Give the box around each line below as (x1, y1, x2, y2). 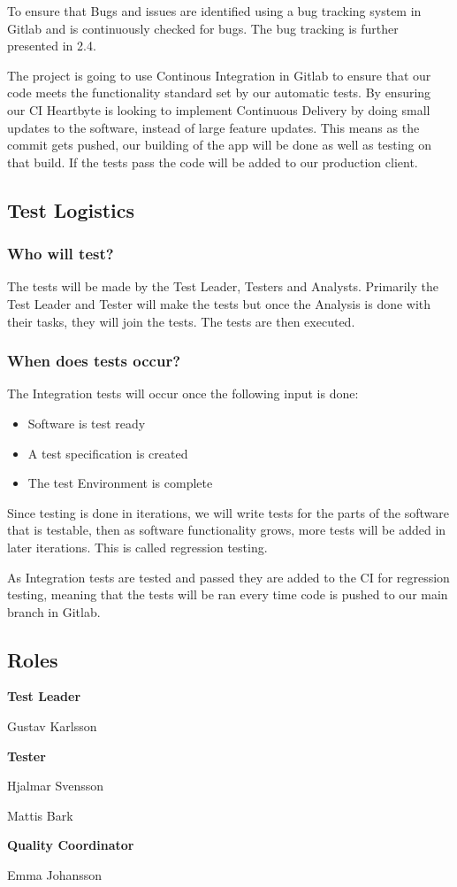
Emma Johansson (7, 866, 103, 884)
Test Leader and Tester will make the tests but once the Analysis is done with (7, 294, 431, 312)
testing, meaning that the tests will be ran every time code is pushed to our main (7, 585, 448, 604)
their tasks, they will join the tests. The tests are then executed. (7, 312, 355, 330)
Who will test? (7, 243, 114, 265)
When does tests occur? (7, 350, 181, 372)
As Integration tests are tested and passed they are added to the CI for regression (7, 567, 450, 586)
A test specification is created (27, 443, 188, 462)
